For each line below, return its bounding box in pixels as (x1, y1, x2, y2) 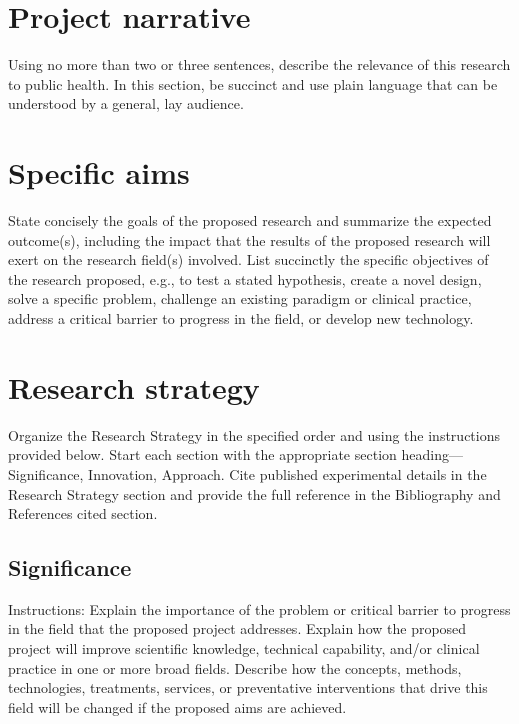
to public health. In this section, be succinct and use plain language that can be (8, 73, 498, 94)
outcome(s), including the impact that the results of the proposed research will (8, 229, 491, 250)
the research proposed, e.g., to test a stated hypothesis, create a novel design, (8, 268, 482, 289)
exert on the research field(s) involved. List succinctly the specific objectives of (8, 249, 489, 270)
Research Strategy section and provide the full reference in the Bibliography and (8, 483, 501, 504)
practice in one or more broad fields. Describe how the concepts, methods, (8, 657, 462, 678)
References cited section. (8, 503, 158, 524)
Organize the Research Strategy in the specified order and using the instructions (8, 424, 500, 445)
